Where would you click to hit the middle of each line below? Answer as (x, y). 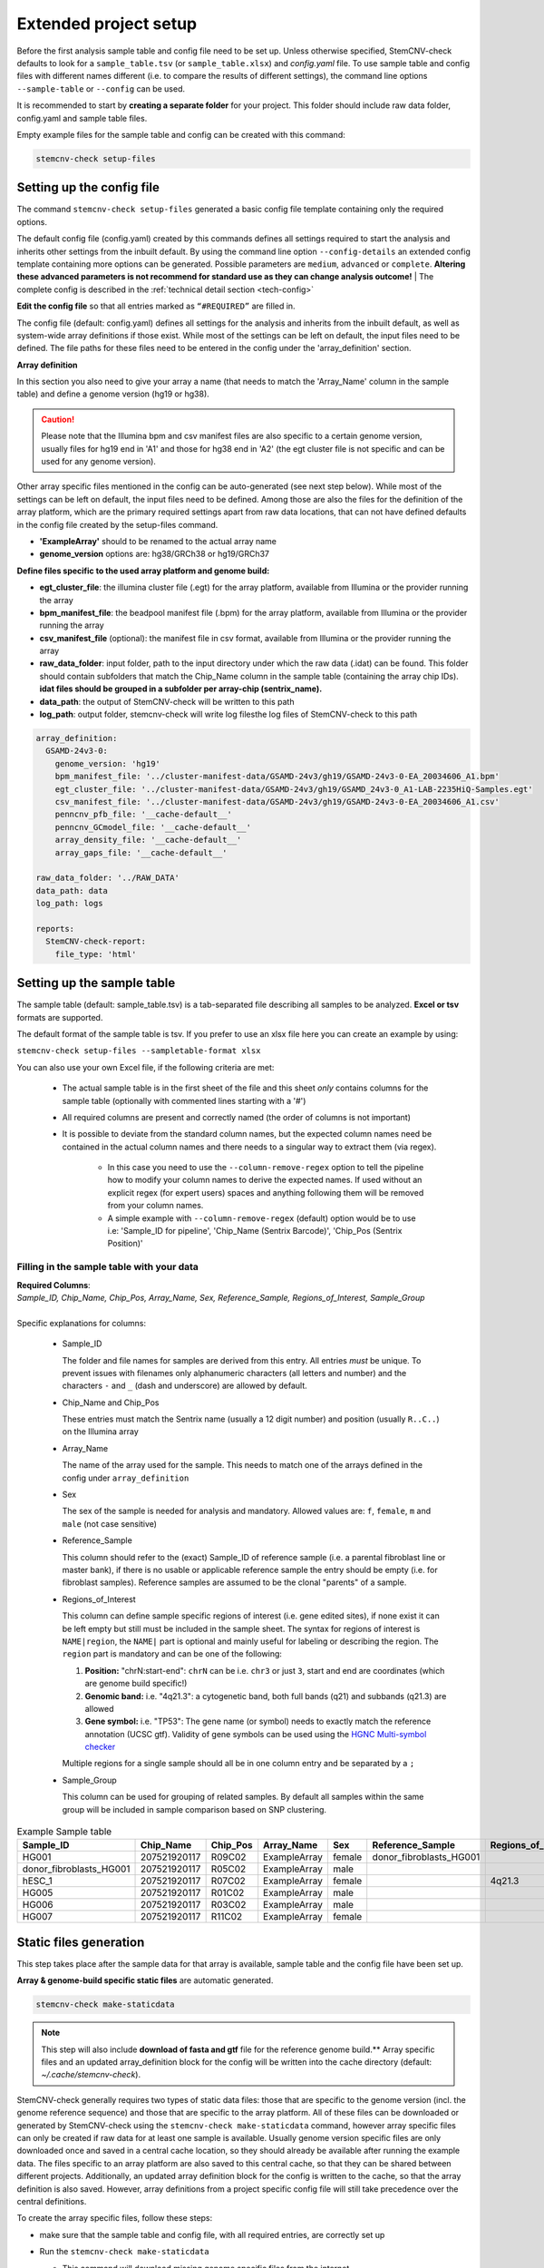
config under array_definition (126, 1478)
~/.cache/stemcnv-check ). (91, 2075)
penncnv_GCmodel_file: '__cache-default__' (153, 827)
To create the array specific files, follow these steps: (115, 2218)
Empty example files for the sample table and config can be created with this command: (181, 134)
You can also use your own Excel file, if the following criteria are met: (146, 1067)
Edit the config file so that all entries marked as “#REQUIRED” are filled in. (156, 306)
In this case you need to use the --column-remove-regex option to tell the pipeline (266, 1168)
